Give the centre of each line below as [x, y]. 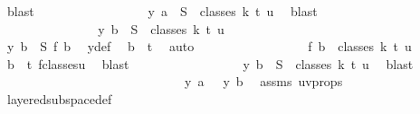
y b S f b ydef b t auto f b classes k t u [209, 46]
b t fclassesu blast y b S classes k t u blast [210, 63]
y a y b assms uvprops [263, 81]
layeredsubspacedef [59, 98]
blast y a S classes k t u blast [162, 11]
